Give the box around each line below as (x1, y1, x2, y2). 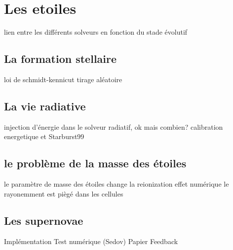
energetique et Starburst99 (4, 131, 84, 142)
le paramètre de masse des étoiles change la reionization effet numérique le (4, 179, 229, 189)
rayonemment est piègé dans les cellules (4, 188, 123, 199)
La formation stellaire (4, 51, 117, 66)
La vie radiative (4, 98, 86, 113)
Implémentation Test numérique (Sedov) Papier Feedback (4, 236, 178, 246)
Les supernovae (4, 212, 83, 228)
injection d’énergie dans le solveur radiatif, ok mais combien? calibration (4, 121, 223, 132)
